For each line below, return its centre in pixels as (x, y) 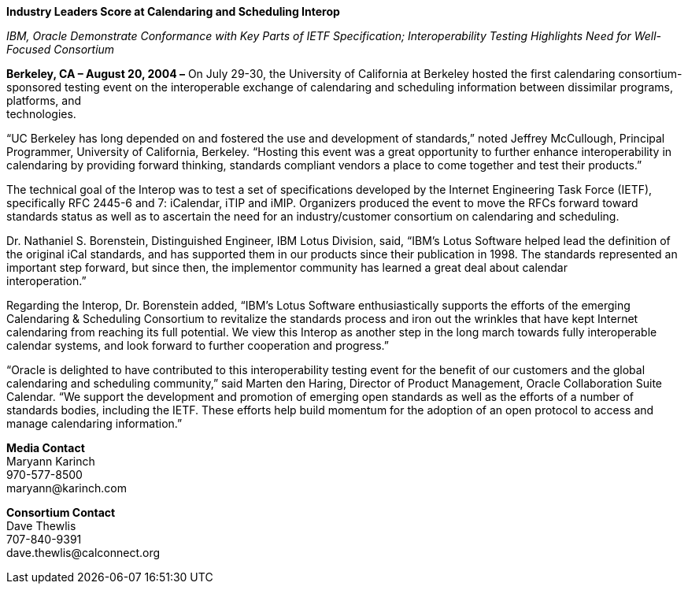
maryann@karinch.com (67, 488)
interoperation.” (46, 281)
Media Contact (46, 448)
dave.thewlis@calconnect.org (83, 553)
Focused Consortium (61, 49)
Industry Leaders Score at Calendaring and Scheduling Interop (173, 11)
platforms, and (44, 100)
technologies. (41, 114)
